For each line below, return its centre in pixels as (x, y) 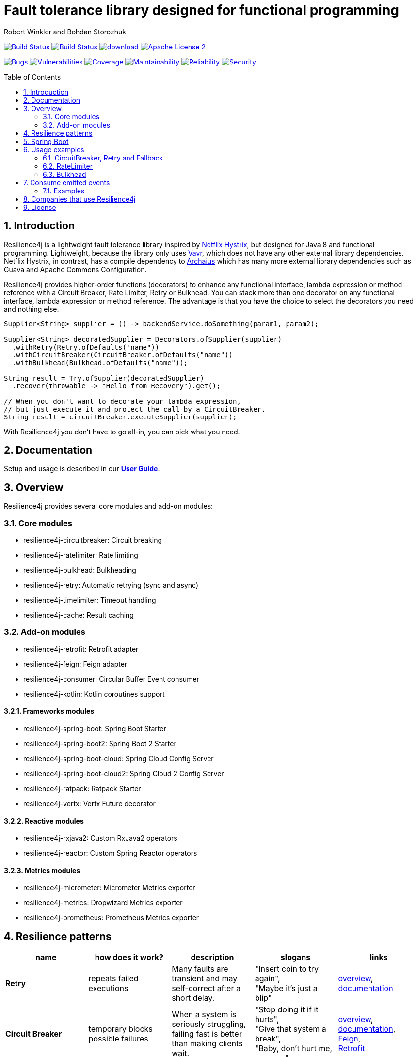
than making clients (207, 1044)
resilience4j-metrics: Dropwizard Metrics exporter (103, 903)
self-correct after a (206, 988)
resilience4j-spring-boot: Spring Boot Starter (95, 729)
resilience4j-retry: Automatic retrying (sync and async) (111, 585)
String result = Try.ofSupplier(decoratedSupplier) (104, 378)
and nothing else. (32, 309)
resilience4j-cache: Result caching (79, 615)
